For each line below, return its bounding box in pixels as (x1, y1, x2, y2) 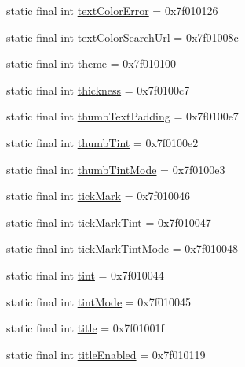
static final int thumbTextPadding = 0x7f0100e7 (6, 108, 239, 124)
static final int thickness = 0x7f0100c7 (6, 81, 190, 98)
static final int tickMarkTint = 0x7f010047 (6, 213, 211, 230)
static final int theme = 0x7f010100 (6, 55, 176, 72)
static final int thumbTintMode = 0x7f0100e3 (6, 161, 225, 177)
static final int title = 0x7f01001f (6, 320, 164, 336)
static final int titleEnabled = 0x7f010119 (6, 346, 206, 362)
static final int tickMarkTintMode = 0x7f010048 (6, 240, 238, 257)
